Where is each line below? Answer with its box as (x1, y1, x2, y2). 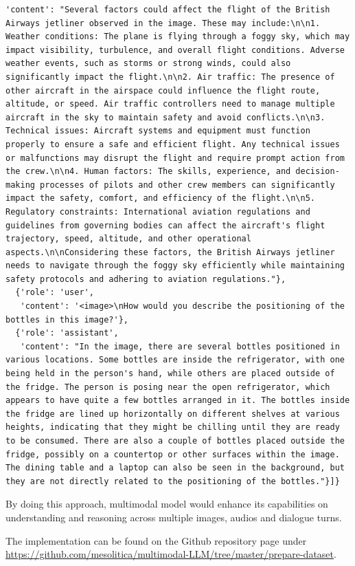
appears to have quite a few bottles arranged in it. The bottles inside (5, 395, 350, 406)
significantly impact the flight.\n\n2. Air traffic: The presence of (5, 72, 335, 82)
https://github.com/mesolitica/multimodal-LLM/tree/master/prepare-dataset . (5, 547, 336, 561)
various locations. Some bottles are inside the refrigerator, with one (5, 355, 345, 365)
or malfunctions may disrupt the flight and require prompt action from (5, 153, 345, 163)
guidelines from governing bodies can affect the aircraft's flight (5, 220, 325, 230)
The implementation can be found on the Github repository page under (5, 533, 307, 547)
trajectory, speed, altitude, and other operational (5, 234, 251, 244)
